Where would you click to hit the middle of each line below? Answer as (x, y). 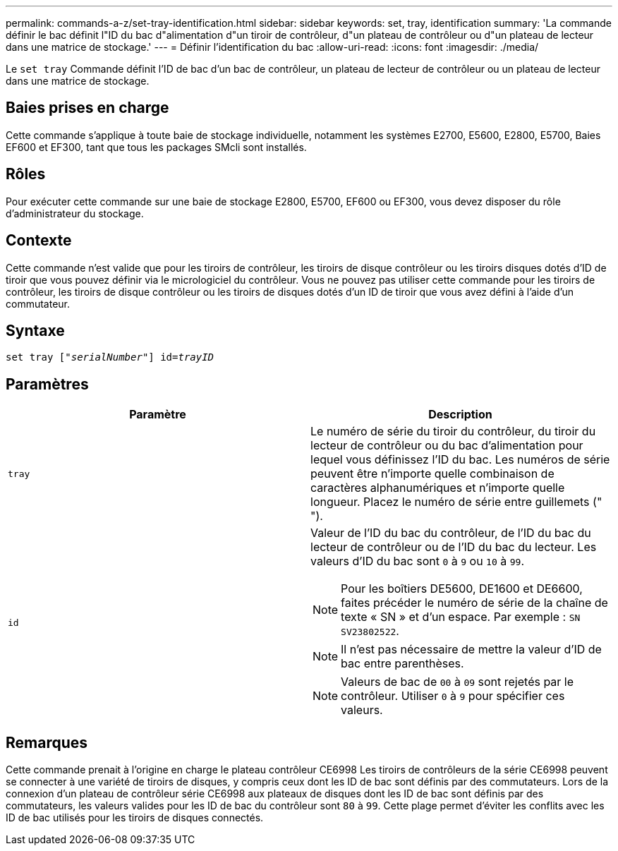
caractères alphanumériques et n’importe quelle (438, 488)
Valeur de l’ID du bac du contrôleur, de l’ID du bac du (451, 533)
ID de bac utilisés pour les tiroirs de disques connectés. (135, 818)
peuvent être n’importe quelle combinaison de (432, 474)
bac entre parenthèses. (402, 664)
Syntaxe (35, 330)
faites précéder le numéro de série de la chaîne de (474, 603)
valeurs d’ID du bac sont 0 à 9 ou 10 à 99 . (418, 561)
